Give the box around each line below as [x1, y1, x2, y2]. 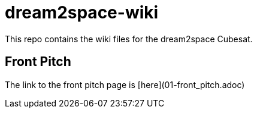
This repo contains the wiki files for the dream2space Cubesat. [5, 33, 253, 44]
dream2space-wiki [5, 2, 159, 23]
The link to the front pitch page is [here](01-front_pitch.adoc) [5, 79, 245, 90]
